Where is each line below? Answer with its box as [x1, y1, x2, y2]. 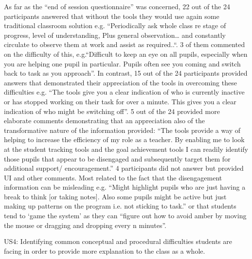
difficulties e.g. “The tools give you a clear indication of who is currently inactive [4, 87, 245, 97]
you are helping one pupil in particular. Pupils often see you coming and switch [4, 58, 241, 68]
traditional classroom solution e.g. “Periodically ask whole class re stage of [4, 20, 226, 31]
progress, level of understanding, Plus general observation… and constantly [4, 30, 226, 40]
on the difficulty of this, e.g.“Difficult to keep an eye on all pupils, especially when [4, 49, 248, 59]
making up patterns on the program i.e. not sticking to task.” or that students [4, 201, 236, 211]
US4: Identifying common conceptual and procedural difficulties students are [4, 236, 232, 246]
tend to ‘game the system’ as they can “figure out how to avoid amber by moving [4, 210, 247, 221]
